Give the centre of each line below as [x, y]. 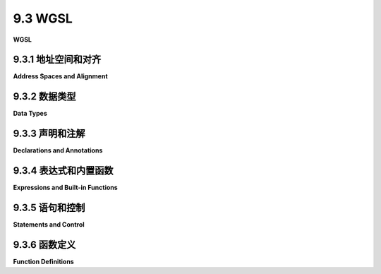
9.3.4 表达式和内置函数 [63, 171]
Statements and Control [49, 225]
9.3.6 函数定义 [44, 245]
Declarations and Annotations [58, 150]
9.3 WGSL [43, 18]
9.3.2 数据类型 [44, 96]
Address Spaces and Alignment [61, 76]
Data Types [30, 114]
